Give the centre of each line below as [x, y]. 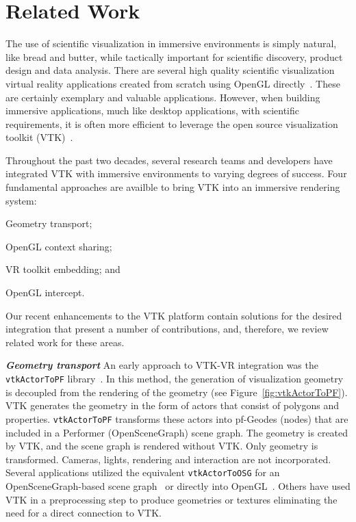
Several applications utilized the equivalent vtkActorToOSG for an [143, 472]
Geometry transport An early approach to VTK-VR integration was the [162, 365]
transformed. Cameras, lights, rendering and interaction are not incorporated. [168, 459]
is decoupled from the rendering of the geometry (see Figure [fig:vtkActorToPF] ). [177, 392]
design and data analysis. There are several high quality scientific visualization [170, 70]
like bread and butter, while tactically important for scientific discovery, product [174, 56]
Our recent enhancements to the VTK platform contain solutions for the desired [174, 315]
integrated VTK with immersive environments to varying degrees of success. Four [176, 173]
